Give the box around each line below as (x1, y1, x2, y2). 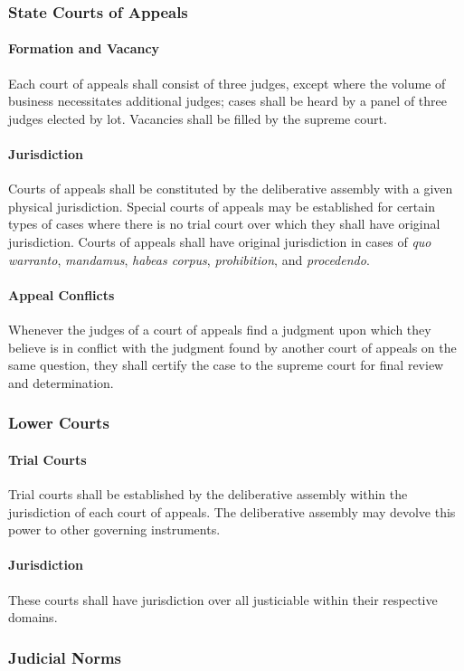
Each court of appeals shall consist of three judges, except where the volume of (8, 73, 446, 92)
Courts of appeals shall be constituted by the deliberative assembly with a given (8, 179, 453, 198)
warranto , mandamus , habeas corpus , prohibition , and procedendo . (8, 250, 370, 269)
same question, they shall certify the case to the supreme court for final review (8, 355, 444, 374)
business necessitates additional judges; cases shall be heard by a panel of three (8, 91, 447, 110)
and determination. (8, 373, 114, 392)
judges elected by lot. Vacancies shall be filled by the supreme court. (8, 109, 387, 128)
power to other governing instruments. (8, 520, 221, 539)
